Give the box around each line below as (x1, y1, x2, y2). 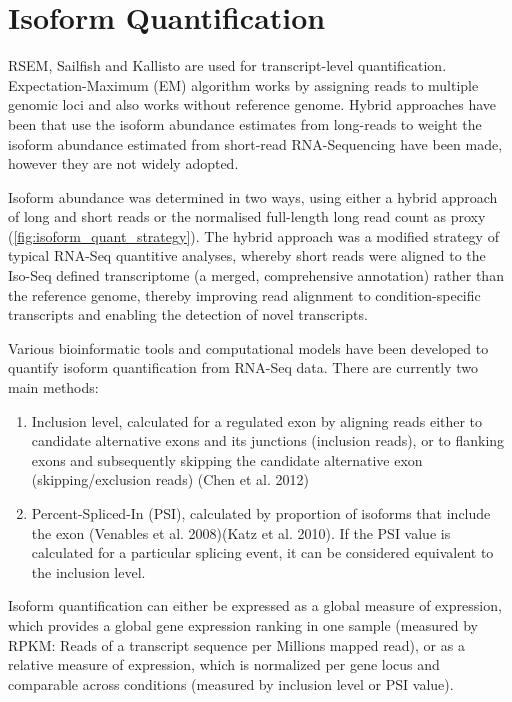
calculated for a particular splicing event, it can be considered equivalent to (31, 542, 494, 563)
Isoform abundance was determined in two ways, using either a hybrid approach (8, 186, 498, 207)
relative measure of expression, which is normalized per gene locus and (8, 654, 440, 675)
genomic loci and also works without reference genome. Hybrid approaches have (8, 94, 497, 115)
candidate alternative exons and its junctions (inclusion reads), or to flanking (31, 430, 505, 451)
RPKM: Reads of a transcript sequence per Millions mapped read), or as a (8, 634, 465, 655)
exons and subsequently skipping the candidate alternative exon (31, 449, 423, 470)
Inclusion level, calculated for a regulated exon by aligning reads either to (31, 410, 483, 431)
